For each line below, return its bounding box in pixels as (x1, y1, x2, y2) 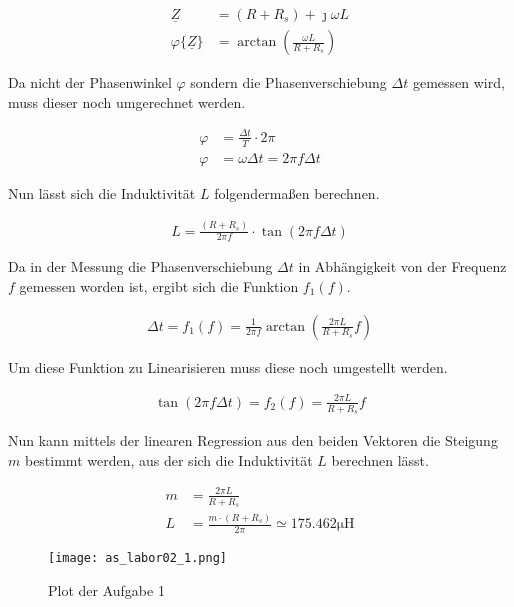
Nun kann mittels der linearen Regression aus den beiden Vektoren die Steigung (8, 430, 498, 451)
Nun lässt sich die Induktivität (8, 182, 196, 203)
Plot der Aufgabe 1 (48, 579, 165, 600)
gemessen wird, (412, 72, 505, 93)
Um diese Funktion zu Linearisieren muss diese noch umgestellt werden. (8, 356, 448, 377)
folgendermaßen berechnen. (214, 182, 380, 203)
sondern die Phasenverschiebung (190, 72, 387, 93)
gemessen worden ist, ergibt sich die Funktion (19, 276, 299, 297)
